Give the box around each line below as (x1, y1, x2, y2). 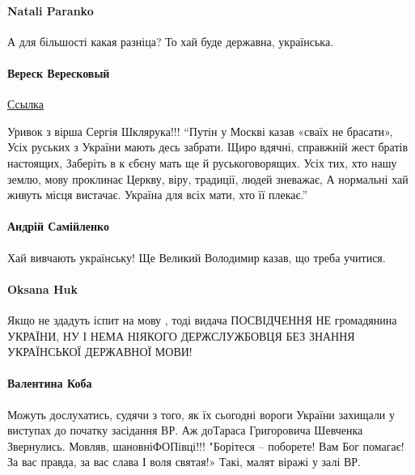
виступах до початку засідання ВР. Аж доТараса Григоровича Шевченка (7, 422, 363, 439)
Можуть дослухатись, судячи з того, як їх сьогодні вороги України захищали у (7, 405, 396, 422)
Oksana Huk (7, 280, 78, 297)
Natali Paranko (7, 2, 94, 19)
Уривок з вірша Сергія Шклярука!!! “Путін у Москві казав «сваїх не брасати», (7, 122, 393, 139)
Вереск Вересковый (7, 64, 110, 81)
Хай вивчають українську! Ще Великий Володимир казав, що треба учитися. (7, 248, 386, 265)
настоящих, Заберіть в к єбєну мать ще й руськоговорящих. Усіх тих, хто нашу (7, 154, 397, 171)
